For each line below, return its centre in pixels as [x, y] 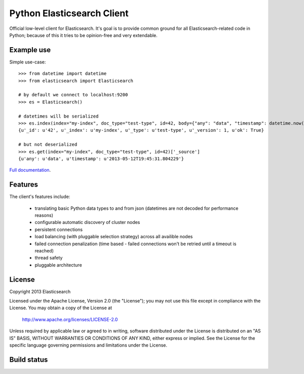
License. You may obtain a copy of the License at [61, 308]
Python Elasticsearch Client [69, 13]
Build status [29, 360]
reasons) [44, 215]
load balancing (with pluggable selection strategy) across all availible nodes [114, 237]
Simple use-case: [28, 62]
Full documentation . [30, 170]
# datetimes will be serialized [59, 116]
